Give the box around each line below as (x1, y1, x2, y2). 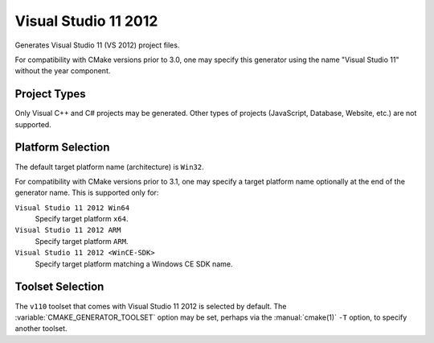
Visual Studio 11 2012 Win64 (14, 203, 130, 213)
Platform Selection (14, 141, 110, 155)
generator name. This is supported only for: (14, 188, 159, 197)
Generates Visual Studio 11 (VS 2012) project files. (14, 40, 180, 50)
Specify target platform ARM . (35, 236, 129, 246)
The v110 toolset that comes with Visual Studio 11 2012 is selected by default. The (14, 301, 287, 311)
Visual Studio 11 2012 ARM (14, 225, 121, 235)
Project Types (14, 87, 86, 101)
